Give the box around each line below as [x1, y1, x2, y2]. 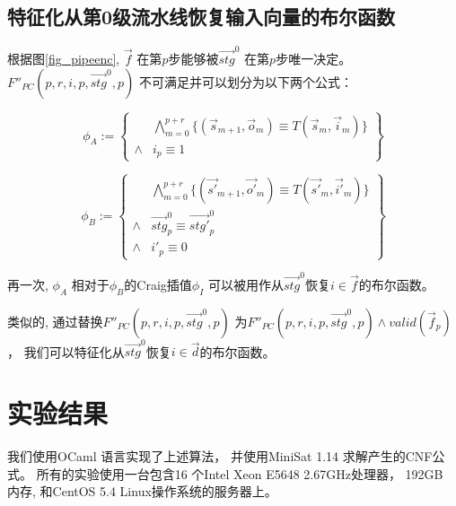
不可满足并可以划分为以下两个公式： [138, 72, 353, 91]
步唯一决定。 [276, 48, 352, 67]
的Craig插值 [124, 275, 192, 293]
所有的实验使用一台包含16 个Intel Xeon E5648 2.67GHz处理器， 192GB [36, 464, 443, 483]
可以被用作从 [207, 275, 284, 293]
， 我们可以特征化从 [7, 342, 125, 361]
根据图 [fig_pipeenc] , [7, 48, 120, 67]
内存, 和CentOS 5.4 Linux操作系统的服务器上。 [7, 482, 277, 501]
